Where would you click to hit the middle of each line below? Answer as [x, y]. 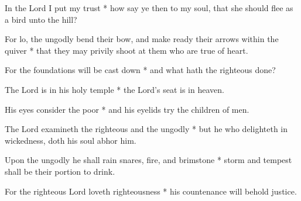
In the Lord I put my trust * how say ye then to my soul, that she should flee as [149, 8]
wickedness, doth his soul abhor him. [71, 140]
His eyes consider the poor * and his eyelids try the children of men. [127, 109]
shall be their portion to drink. [60, 171]
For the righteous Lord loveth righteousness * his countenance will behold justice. [151, 191]
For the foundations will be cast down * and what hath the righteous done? [140, 70]
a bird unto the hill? [41, 19]
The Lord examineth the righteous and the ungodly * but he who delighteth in [146, 129]
